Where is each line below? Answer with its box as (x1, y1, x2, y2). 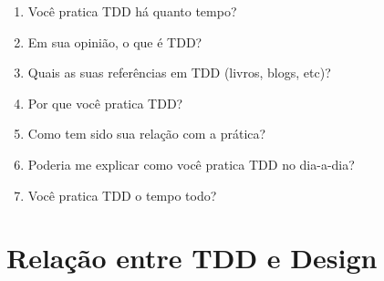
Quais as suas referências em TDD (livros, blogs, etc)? (27, 63, 331, 82)
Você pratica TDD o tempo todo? (27, 185, 217, 204)
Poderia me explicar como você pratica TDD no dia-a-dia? (27, 154, 355, 173)
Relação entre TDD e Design (6, 239, 378, 276)
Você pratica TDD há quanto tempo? (27, 2, 237, 20)
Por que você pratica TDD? (27, 93, 183, 112)
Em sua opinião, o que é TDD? (27, 32, 202, 51)
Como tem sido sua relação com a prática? (27, 124, 266, 143)
